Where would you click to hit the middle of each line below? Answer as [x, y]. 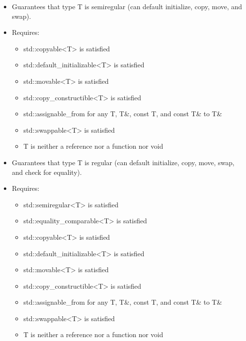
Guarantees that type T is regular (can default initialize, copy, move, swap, [123, 162]
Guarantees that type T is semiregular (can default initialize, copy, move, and [127, 6]
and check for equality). [47, 172]
